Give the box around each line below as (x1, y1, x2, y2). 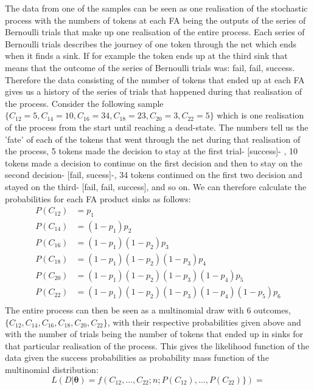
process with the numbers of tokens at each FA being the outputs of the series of (5, 13, 306, 26)
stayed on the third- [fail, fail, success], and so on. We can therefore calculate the (5, 180, 307, 193)
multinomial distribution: (5, 363, 99, 376)
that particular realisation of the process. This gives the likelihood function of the (5, 339, 309, 352)
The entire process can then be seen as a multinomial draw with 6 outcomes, (5, 304, 291, 316)
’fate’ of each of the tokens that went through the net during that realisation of (5, 132, 301, 145)
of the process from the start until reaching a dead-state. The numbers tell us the (5, 120, 309, 133)
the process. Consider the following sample (5, 97, 164, 109)
